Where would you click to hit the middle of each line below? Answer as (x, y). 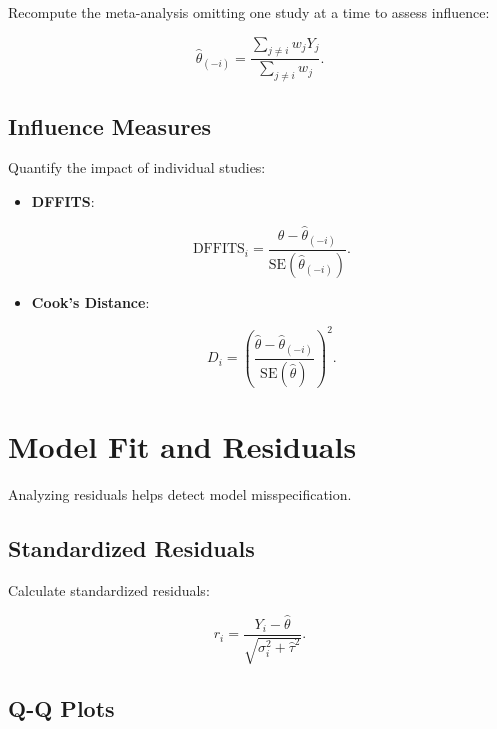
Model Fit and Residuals (182, 446)
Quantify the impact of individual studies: (137, 167)
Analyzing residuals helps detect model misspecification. (180, 494)
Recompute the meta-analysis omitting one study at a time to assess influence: (249, 12)
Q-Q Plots (61, 707)
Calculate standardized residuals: (109, 589)
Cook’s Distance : (90, 301)
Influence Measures (109, 125)
